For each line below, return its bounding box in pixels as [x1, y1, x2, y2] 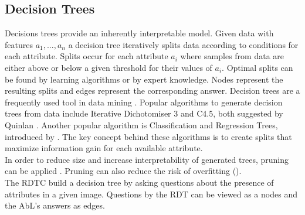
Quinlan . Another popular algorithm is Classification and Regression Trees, [5, 118, 278, 131]
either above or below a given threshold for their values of [5, 61, 212, 73]
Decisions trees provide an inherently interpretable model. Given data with [5, 27, 274, 39]
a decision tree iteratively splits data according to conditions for [68, 38, 299, 50]
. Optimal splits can [222, 61, 293, 73]
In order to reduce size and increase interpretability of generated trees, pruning [5, 153, 289, 165]
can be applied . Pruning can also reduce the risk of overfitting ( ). [5, 165, 242, 177]
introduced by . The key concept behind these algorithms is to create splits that [5, 130, 292, 142]
